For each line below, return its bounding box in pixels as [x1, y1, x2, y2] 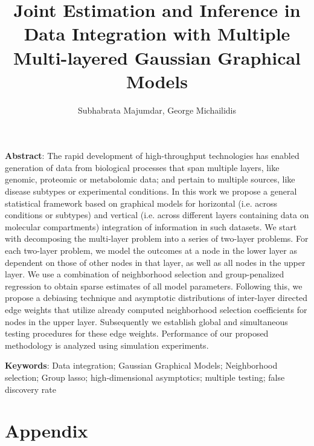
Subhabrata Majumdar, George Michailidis [77, 103, 237, 116]
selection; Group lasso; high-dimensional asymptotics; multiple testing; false [5, 370, 285, 383]
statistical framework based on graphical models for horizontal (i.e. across [5, 196, 278, 209]
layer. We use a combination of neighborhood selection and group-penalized [5, 268, 284, 280]
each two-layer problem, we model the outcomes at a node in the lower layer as [5, 244, 297, 257]
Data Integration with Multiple [24, 21, 290, 46]
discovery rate [5, 383, 56, 395]
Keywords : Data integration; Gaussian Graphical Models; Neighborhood [5, 359, 278, 372]
